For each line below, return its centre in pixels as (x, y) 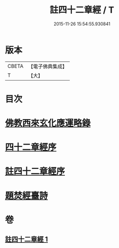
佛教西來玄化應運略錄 (48, 123)
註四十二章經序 (35, 172)
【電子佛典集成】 (48, 66)
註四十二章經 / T (82, 10)
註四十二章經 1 (27, 239)
